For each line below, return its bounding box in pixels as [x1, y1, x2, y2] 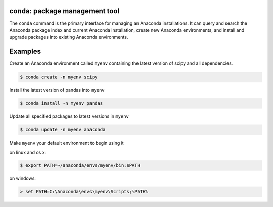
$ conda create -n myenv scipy [20, 74, 98, 80]
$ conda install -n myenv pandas [20, 101, 103, 106]
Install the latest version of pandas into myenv [9, 87, 105, 93]
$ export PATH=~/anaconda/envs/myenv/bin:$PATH [20, 163, 140, 168]
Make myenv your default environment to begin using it [9, 140, 124, 146]
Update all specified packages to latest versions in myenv [9, 113, 129, 119]
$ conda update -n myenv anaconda [20, 127, 106, 133]
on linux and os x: [9, 149, 47, 155]
